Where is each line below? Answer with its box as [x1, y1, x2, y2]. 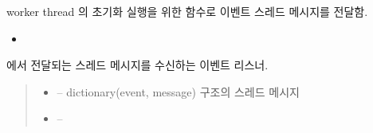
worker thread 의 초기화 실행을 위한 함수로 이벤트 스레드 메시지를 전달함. [6, 3, 368, 19]
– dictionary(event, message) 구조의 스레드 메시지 [57, 83, 300, 100]
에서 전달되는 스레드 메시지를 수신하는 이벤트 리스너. [6, 57, 269, 73]
